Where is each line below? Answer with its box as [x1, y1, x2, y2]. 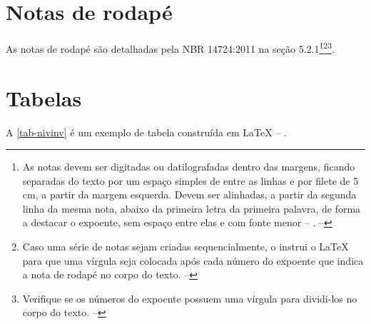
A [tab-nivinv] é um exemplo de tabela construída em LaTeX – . [6, 124, 287, 139]
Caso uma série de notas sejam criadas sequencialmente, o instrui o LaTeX [22, 239, 349, 254]
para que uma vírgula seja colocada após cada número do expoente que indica [22, 253, 364, 268]
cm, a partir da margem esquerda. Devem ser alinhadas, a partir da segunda [22, 187, 357, 202]
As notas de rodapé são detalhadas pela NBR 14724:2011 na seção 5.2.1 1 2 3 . [6, 39, 335, 56]
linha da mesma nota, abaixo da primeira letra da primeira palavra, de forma [22, 201, 361, 216]
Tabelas [6, 83, 82, 112]
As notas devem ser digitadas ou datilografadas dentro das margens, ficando [22, 159, 355, 174]
